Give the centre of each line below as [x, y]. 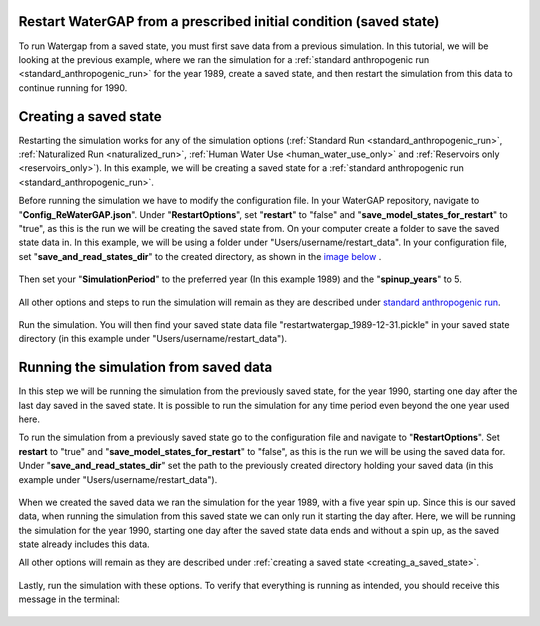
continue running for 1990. [73, 87]
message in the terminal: [69, 599]
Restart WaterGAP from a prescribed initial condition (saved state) [229, 21]
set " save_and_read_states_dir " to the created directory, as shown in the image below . [200, 256]
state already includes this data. [84, 544]
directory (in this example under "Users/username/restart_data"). [153, 339]
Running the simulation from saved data [145, 367]
